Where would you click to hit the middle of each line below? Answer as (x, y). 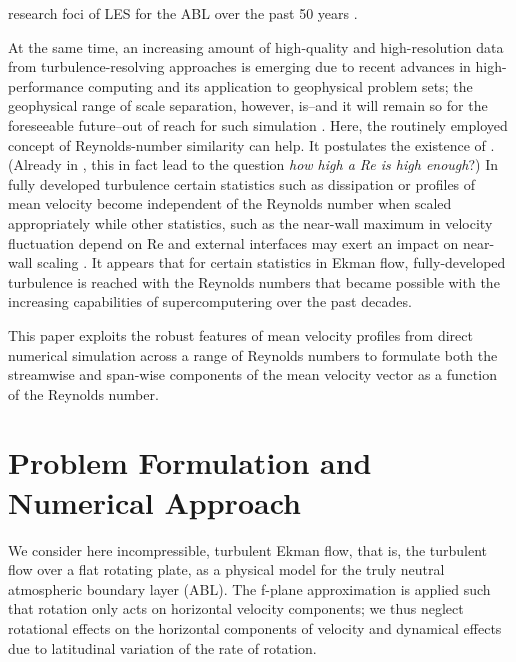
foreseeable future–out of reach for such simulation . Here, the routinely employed (258, 124)
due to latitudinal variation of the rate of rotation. (162, 647)
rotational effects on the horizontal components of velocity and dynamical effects (255, 627)
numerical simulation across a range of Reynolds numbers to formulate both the (253, 354)
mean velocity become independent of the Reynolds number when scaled (230, 203)
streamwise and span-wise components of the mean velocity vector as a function (252, 374)
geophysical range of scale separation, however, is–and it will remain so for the (248, 105)
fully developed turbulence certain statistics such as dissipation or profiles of (242, 183)
